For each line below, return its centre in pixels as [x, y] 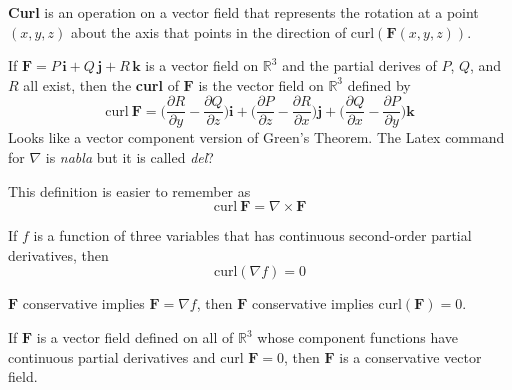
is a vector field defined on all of [135, 337]
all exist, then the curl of [101, 84]
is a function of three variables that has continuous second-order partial [252, 235]
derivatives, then [58, 254]
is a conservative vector [410, 356]
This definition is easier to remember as [129, 190]
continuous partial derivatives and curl [126, 356]
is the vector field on [261, 84]
